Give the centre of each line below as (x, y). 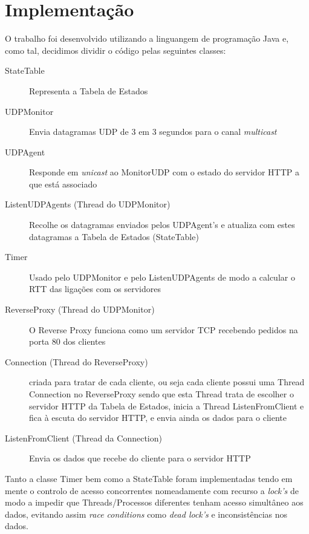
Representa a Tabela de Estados (89, 90)
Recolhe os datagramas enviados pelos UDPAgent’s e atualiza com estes (162, 225)
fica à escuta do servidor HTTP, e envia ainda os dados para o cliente (158, 418)
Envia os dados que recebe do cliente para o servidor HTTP (140, 458)
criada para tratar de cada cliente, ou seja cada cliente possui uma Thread (167, 382)
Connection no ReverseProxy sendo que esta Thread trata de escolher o (161, 394)
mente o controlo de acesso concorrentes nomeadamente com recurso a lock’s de (152, 490)
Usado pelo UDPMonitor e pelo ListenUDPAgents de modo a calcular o (162, 277)
